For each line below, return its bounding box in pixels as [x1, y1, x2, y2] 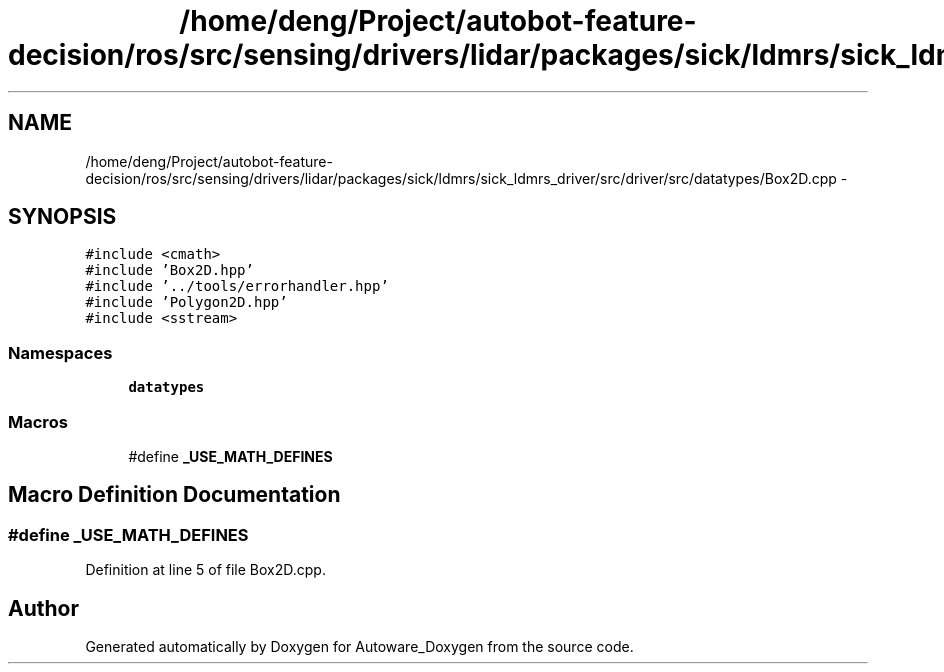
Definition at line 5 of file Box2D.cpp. [85, 561, 326, 579]
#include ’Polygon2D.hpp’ [85, 294, 288, 311]
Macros [8, 411, 68, 432]
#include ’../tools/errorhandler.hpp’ [85, 278, 389, 295]
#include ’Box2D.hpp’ [85, 262, 254, 279]
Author [8, 595, 79, 621]
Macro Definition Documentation [8, 482, 341, 508]
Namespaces [8, 342, 113, 363]
